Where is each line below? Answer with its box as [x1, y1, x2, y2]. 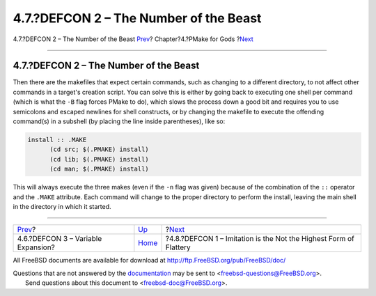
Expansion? [17, 242, 56, 252]
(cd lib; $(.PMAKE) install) [49, 155, 149, 163]
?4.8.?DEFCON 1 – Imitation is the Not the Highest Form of [165, 234, 354, 244]
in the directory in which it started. [13, 202, 111, 210]
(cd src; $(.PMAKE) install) [49, 146, 149, 153]
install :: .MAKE [27, 136, 87, 143]
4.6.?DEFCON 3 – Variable [17, 234, 102, 244]
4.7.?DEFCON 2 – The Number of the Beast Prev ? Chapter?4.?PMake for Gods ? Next [13, 35, 253, 43]
